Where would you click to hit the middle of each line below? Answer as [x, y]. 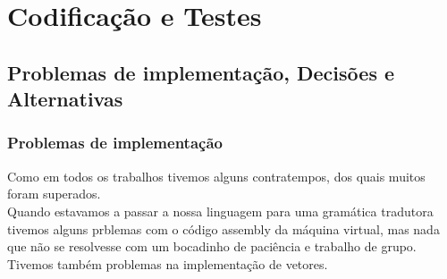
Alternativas [65, 99]
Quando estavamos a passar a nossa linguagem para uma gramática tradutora [220, 211]
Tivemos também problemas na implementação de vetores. [168, 263]
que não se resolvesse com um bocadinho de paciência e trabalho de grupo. [212, 246]
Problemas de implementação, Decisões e [201, 72]
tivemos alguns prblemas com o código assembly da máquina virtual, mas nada [223, 228]
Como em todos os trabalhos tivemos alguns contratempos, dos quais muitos [216, 176]
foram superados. [54, 194]
